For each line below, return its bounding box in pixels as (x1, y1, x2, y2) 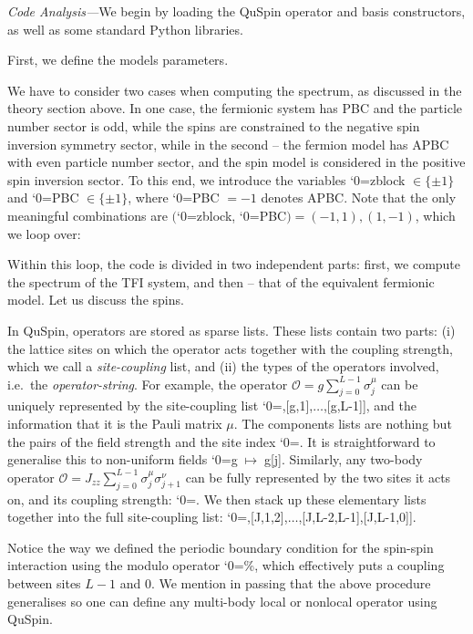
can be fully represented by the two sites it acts (185, 467, 451, 486)
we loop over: (7, 223, 81, 243)
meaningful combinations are (7, 205, 168, 224)
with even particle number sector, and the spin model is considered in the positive (7, 152, 466, 171)
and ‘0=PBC (7, 188, 79, 207)
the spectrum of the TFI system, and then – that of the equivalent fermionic (7, 272, 435, 291)
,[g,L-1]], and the (323, 396, 417, 415)
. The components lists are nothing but (233, 414, 452, 433)
